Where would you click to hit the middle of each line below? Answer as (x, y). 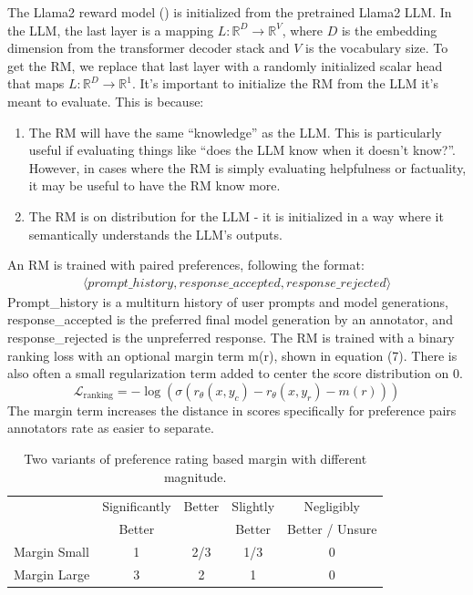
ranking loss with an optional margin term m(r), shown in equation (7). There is (232, 355)
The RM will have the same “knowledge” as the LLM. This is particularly (235, 132)
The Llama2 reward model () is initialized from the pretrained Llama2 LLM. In (230, 12)
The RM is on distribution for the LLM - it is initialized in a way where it (236, 215)
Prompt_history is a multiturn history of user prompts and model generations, (228, 301)
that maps (36, 83)
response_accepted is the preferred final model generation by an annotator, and (230, 319)
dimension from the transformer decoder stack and (149, 48)
